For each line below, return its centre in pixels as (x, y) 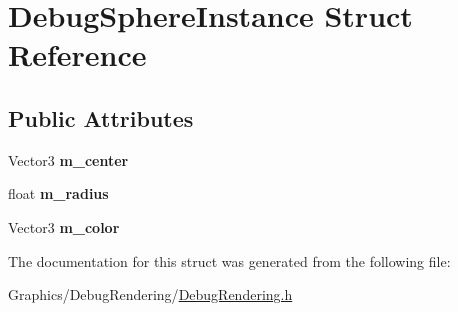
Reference (77, 54)
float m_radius (58, 193)
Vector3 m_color (64, 226)
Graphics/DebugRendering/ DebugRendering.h (150, 294)
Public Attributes (101, 117)
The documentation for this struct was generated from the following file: (229, 260)
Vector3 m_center (68, 159)
